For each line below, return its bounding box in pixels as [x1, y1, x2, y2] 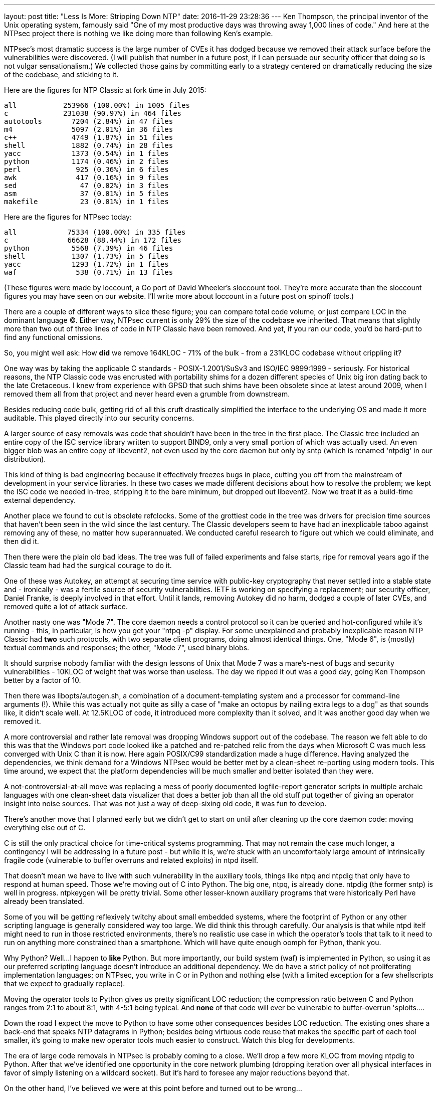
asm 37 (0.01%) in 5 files [4, 190, 169, 198]
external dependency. [4, 496, 76, 504]
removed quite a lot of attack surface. [4, 602, 128, 611]
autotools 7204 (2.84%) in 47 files [4, 117, 173, 125]
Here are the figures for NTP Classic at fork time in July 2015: [4, 86, 206, 94]
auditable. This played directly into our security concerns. [4, 414, 194, 422]
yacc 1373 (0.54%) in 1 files [4, 149, 169, 157]
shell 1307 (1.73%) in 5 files [4, 252, 169, 260]
